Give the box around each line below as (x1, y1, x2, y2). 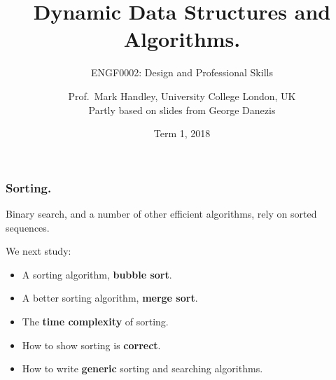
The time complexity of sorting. (22, 314, 169, 328)
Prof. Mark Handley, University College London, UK (68, 88, 296, 103)
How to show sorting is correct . (22, 337, 161, 352)
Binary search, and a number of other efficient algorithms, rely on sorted (6, 206, 317, 220)
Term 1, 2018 (153, 126, 211, 141)
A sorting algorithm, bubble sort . (22, 267, 172, 281)
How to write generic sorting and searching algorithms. (22, 361, 263, 376)
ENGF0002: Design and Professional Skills (91, 65, 273, 80)
